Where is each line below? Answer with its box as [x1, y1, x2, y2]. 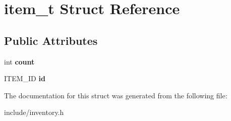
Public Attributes [4, 32, 98, 48]
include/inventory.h [4, 107, 64, 117]
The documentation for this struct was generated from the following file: [4, 90, 227, 100]
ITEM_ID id [4, 73, 45, 84]
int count [4, 56, 35, 67]
